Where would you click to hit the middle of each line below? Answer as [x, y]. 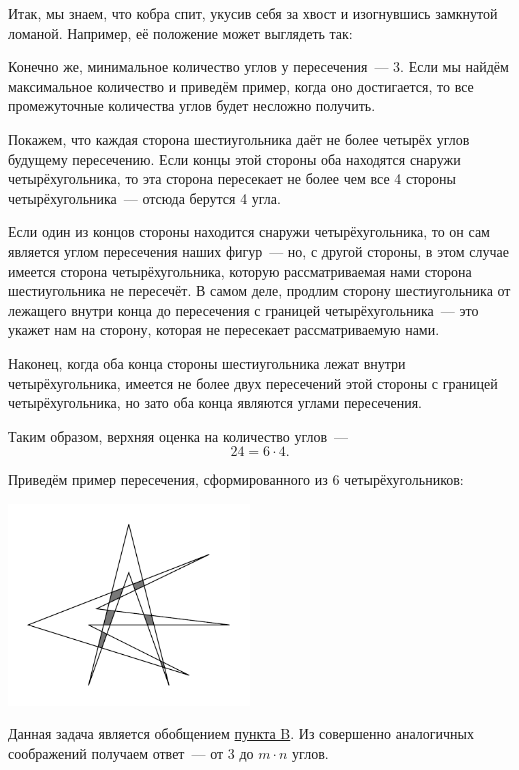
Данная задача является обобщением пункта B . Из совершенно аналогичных [241, 733]
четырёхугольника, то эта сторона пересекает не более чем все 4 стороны [232, 178]
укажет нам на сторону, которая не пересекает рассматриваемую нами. [224, 329]
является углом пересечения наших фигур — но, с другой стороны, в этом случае [258, 250]
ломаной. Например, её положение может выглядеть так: [180, 32]
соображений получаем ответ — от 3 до [131, 752]
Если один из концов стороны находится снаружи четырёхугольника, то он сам [249, 231]
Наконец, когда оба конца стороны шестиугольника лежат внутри [207, 362]
